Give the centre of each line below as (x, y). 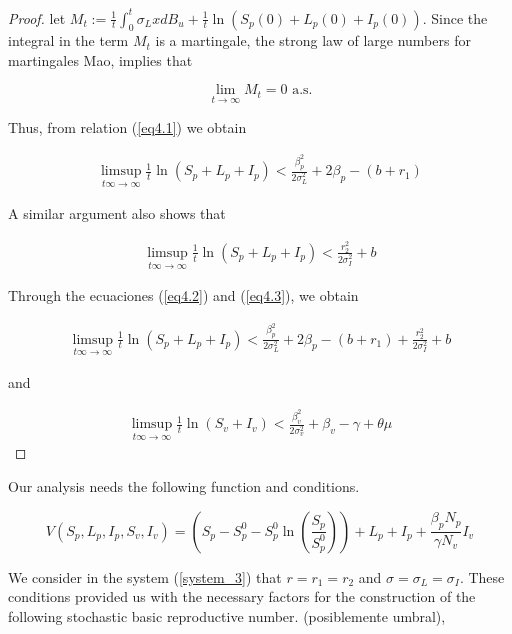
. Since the (455, 17)
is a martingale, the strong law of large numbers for (313, 40)
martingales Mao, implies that (100, 59)
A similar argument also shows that (117, 213)
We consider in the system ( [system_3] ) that (145, 576)
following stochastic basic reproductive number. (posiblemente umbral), (227, 615)
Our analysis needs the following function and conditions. (184, 486)
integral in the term (68, 40)
